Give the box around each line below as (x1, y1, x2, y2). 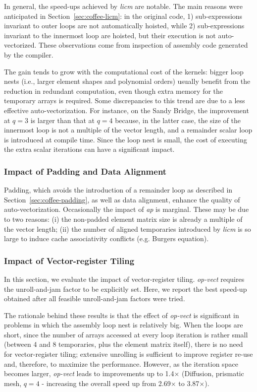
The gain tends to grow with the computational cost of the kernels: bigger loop (4, 66, 244, 76)
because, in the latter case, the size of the (115, 115, 241, 125)
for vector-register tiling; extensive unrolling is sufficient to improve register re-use (4, 349, 253, 359)
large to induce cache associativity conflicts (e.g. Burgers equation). (4, 233, 209, 244)
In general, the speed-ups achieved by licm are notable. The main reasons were (4, 1, 243, 11)
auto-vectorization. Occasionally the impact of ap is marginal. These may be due (4, 204, 249, 214)
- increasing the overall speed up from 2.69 (42, 378, 171, 388)
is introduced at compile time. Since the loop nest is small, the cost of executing (4, 134, 247, 144)
